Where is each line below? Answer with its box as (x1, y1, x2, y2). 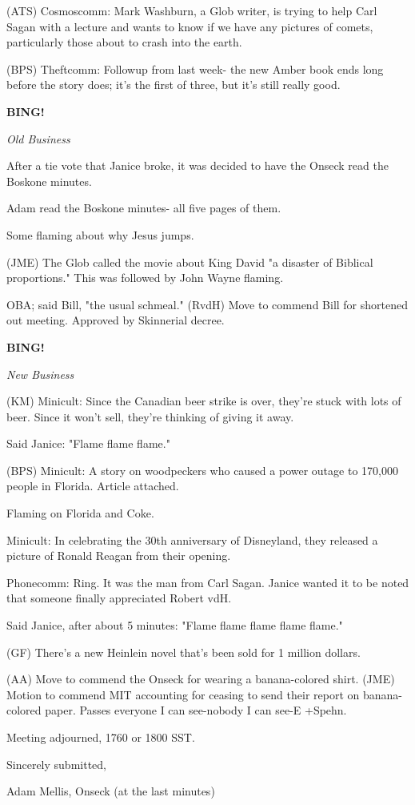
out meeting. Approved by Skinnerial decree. (6, 312, 225, 328)
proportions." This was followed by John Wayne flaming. (6, 269, 284, 286)
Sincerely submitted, (6, 755, 106, 772)
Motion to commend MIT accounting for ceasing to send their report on (6, 686, 360, 702)
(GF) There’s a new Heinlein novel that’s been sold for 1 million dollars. (6, 643, 361, 660)
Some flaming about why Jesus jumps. (6, 226, 194, 243)
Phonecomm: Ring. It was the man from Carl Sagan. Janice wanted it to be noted (6, 574, 409, 590)
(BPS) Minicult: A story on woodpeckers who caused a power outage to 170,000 (6, 461, 398, 478)
